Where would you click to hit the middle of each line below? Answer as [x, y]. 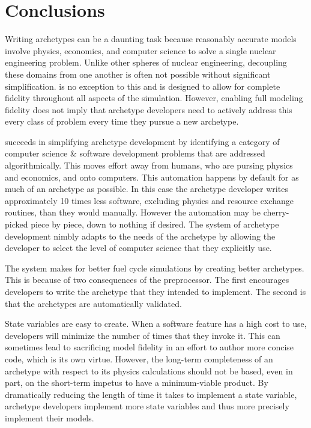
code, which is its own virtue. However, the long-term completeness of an [139, 358]
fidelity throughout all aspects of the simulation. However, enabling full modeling [154, 98]
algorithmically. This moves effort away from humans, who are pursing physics [149, 165]
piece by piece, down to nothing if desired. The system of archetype [155, 224]
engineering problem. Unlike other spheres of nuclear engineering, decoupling [146, 62]
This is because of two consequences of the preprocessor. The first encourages [147, 280]
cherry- [276, 212]
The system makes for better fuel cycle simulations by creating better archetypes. [155, 268]
